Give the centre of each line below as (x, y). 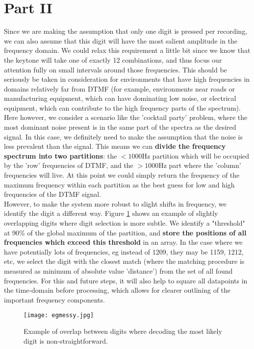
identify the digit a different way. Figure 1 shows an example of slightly (111, 213)
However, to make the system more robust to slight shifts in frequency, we (115, 203)
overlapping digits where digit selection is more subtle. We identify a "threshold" (125, 223)
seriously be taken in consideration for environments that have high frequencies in (127, 79)
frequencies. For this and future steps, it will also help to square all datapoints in (126, 280)
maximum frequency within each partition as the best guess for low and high (119, 184)
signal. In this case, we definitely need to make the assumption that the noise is (123, 136)
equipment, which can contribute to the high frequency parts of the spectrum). (122, 107)
